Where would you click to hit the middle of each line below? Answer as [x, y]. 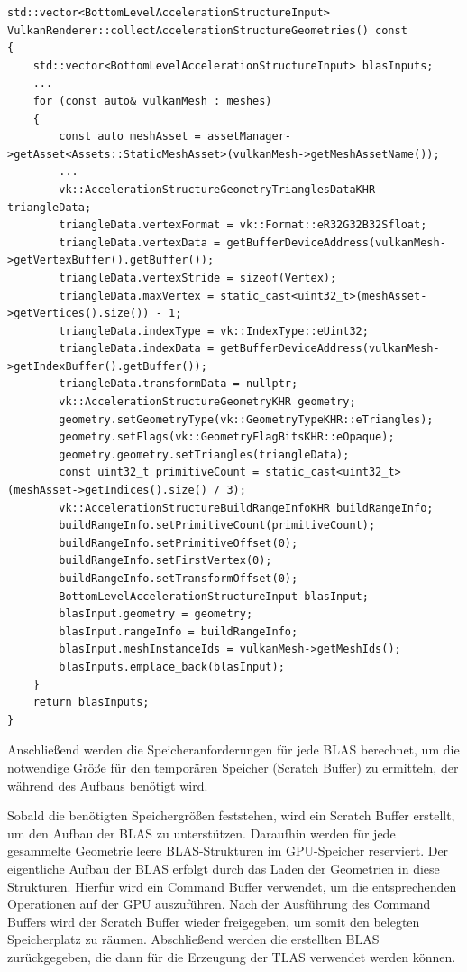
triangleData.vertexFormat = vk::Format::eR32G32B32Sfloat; [243, 225]
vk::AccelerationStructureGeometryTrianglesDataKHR [217, 189]
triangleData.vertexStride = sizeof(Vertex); [198, 278]
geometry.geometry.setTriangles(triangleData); [204, 454]
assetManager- [249, 137]
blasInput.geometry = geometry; [156, 614]
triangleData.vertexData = [140, 242]
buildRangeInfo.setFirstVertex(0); [165, 561]
